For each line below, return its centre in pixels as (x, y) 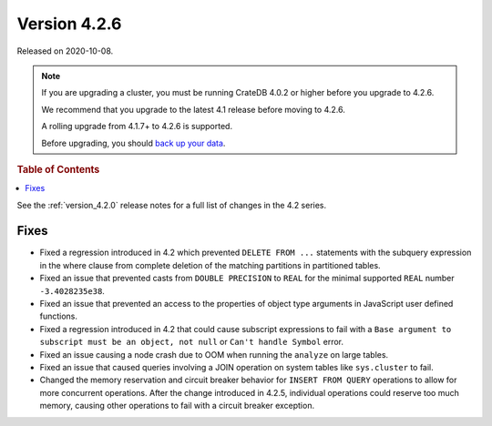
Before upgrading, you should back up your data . (133, 143)
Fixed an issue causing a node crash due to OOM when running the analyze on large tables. (214, 354)
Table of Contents (58, 169)
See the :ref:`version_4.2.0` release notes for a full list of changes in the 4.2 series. (172, 205)
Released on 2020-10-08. (65, 51)
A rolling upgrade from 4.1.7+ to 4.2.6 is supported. (137, 127)
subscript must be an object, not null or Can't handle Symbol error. (192, 342)
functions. (58, 316)
